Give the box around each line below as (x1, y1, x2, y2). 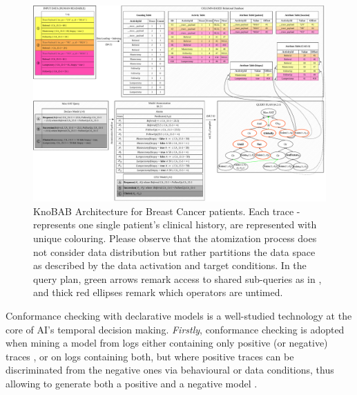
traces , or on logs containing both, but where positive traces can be (6, 349, 294, 363)
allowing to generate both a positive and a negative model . (6, 376, 258, 390)
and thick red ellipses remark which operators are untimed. (33, 285, 283, 300)
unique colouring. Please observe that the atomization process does (33, 231, 317, 245)
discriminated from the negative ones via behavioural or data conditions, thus (6, 362, 334, 377)
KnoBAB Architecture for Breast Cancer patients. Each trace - (33, 203, 300, 218)
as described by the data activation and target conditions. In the (33, 258, 307, 273)
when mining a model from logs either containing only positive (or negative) (6, 336, 328, 350)
